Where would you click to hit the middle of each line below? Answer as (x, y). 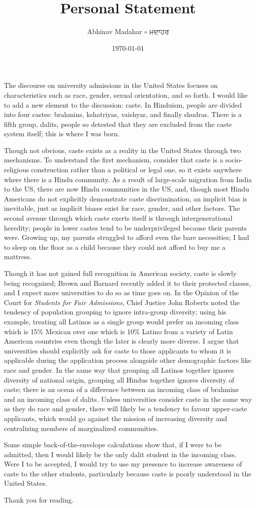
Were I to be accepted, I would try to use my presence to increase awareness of (123, 464)
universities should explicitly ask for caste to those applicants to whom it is (118, 350)
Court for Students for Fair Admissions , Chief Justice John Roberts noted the (122, 302)
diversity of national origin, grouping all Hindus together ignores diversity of (119, 379)
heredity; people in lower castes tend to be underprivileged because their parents (126, 227)
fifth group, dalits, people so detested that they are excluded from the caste (118, 124)
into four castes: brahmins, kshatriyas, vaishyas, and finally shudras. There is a (123, 114)
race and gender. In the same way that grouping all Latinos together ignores (119, 370)
